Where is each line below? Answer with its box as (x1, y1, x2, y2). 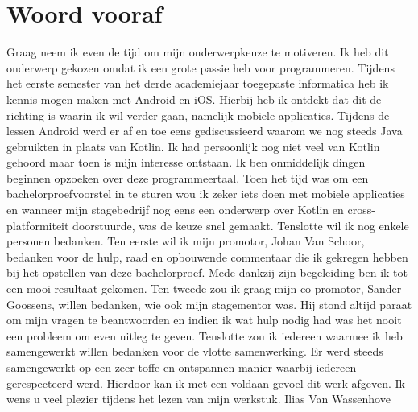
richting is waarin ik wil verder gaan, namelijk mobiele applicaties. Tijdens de (6, 106, 390, 123)
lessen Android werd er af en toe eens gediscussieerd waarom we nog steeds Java (6, 122, 403, 139)
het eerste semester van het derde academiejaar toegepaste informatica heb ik (6, 75, 389, 92)
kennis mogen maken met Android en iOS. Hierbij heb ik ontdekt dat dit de (6, 90, 382, 107)
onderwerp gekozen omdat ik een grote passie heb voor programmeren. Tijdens (6, 59, 395, 76)
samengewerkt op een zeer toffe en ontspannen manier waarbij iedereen (6, 359, 357, 375)
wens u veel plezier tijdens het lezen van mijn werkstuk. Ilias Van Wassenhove (6, 390, 391, 407)
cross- (347, 201, 375, 218)
